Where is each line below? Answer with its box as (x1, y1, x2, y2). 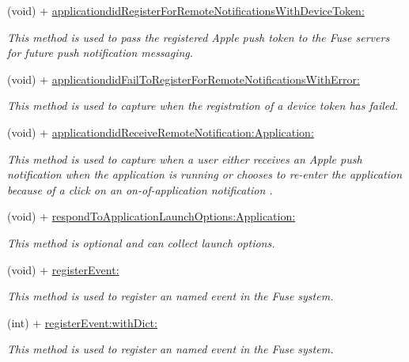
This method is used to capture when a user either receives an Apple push (7, 150, 362, 167)
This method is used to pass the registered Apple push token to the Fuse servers (7, 28, 390, 45)
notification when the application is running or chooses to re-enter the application (7, 166, 403, 183)
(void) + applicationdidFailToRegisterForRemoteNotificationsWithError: (7, 70, 360, 87)
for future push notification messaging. (7, 44, 194, 61)
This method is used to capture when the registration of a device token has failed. (7, 97, 398, 114)
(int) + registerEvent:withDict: (7, 314, 157, 330)
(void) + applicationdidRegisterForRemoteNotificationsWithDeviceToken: (7, 2, 365, 18)
